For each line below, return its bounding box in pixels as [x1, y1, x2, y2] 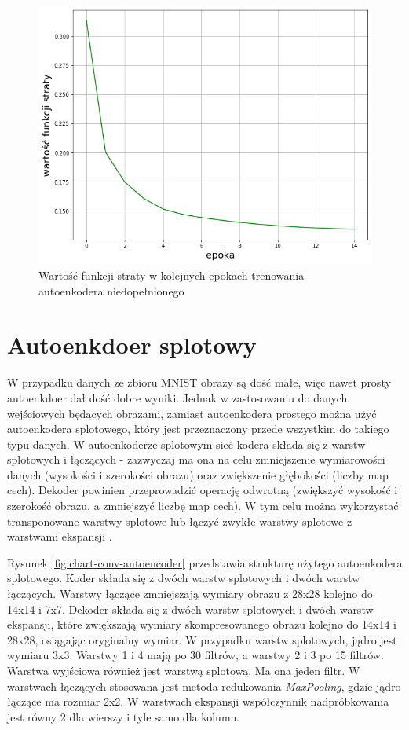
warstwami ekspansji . [7, 528, 112, 545]
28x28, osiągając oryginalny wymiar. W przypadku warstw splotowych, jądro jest [7, 631, 397, 647]
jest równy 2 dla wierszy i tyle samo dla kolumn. [7, 708, 240, 724]
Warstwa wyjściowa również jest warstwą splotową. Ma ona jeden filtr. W [7, 662, 360, 679]
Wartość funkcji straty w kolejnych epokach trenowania [38, 267, 305, 284]
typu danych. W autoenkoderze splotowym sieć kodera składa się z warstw [7, 435, 366, 452]
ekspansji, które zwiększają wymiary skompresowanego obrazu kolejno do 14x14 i [7, 616, 396, 633]
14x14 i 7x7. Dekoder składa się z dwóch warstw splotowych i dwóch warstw [7, 600, 374, 617]
